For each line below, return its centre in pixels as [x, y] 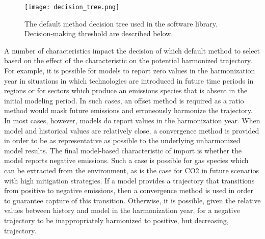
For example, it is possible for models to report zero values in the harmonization [130, 71]
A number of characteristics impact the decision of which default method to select [132, 50]
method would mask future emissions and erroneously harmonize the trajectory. [128, 110]
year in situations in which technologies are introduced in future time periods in [129, 80]
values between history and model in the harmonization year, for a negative [122, 210]
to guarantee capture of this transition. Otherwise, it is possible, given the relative [132, 200]
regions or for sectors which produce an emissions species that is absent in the [126, 90]
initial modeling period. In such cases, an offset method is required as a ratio [124, 100]
